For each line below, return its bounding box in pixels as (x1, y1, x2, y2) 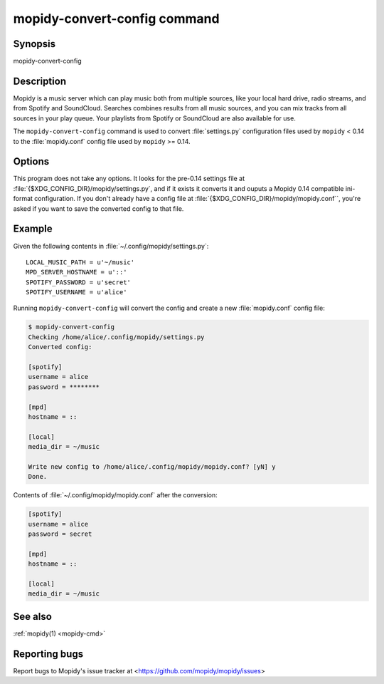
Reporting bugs (13, 648, 84, 660)
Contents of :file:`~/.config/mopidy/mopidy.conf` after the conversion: (13, 491, 218, 499)
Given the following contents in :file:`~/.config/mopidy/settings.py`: (13, 242, 209, 250)
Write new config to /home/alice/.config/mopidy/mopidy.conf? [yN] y (28, 462, 276, 470)
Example (13, 223, 53, 235)
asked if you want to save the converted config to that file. (13, 204, 184, 213)
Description (13, 75, 67, 87)
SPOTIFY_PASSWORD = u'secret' (26, 278, 132, 286)
